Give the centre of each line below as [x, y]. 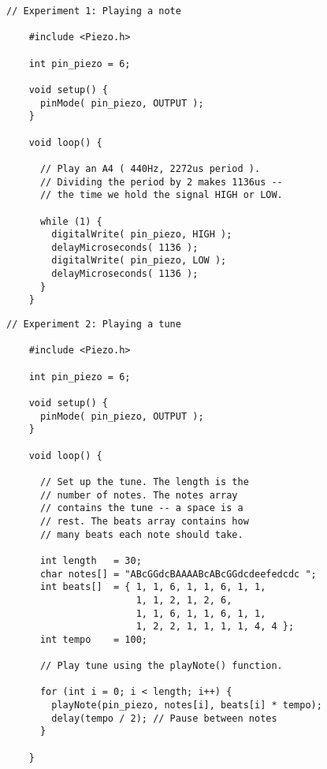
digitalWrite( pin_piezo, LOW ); [139, 261]
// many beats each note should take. [141, 534]
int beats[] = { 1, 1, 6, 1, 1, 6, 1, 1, [153, 587]
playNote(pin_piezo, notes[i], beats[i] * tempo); [187, 706]
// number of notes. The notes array [139, 495]
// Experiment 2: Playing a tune [94, 325]
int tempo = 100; [93, 639]
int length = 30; [91, 560]
